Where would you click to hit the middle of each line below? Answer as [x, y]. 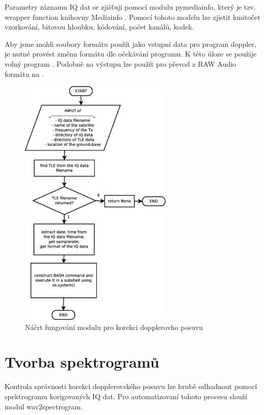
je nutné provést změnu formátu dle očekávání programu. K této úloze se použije [131, 54]
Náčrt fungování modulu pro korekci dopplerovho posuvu [114, 327]
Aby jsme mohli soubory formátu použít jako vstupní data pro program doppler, [130, 44]
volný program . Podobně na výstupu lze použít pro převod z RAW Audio [121, 63]
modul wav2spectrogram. [44, 406]
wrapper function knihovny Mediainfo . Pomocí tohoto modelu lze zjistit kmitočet [133, 17]
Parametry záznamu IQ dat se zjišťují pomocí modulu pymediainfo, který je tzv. [130, 7]
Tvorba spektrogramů [82, 362]
